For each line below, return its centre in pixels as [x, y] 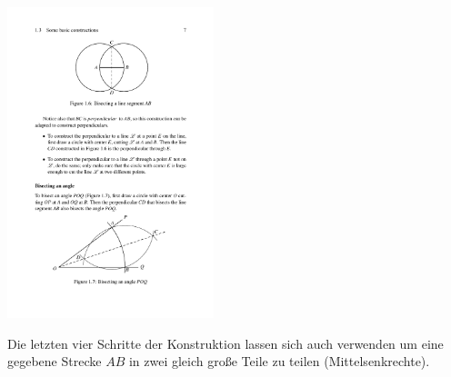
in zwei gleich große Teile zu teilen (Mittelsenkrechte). [279, 361]
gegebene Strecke [55, 361]
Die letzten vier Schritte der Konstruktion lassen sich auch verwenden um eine [225, 343]
